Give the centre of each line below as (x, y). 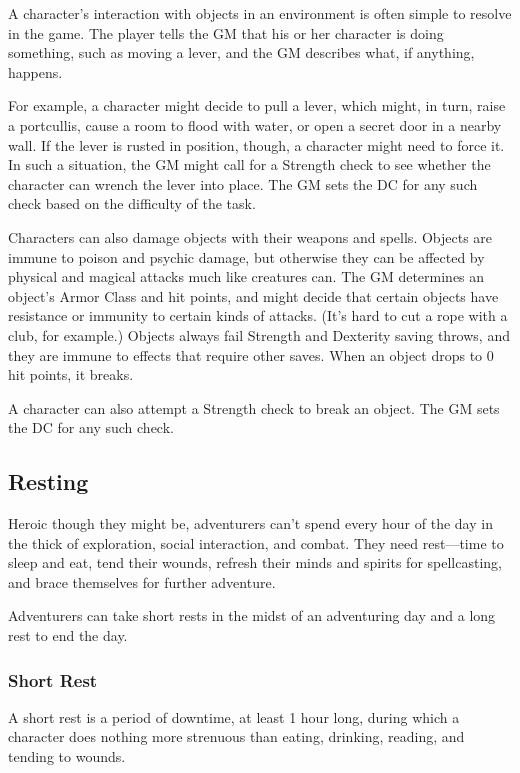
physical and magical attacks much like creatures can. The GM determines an (246, 276)
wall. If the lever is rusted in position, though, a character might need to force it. (256, 144)
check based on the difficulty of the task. (132, 203)
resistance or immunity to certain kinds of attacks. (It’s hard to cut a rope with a (258, 315)
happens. (35, 71)
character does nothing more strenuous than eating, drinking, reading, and (236, 736)
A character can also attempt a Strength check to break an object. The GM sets (254, 407)
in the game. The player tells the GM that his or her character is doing (226, 32)
